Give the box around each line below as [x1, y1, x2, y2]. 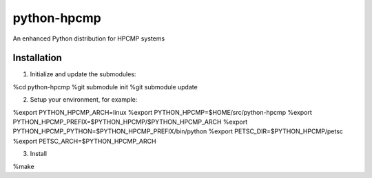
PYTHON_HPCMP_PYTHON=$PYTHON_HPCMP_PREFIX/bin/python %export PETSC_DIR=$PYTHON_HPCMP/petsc [12, 127, 344, 135]
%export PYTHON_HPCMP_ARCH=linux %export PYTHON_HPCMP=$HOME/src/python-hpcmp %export [12, 108, 313, 116]
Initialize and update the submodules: [30, 70, 136, 78]
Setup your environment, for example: [30, 96, 138, 104]
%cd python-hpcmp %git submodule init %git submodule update [12, 82, 198, 91]
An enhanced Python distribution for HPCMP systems [12, 34, 165, 43]
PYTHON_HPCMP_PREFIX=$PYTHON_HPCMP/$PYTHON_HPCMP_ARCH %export [12, 118, 248, 126]
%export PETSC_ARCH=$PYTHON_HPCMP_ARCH [12, 137, 156, 145]
